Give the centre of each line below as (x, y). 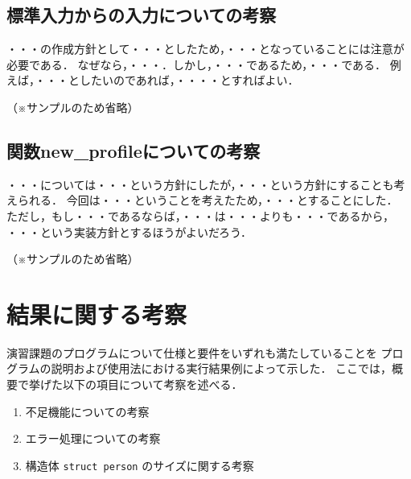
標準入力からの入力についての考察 (142, 15)
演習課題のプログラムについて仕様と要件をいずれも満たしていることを (192, 352)
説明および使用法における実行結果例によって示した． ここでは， (222, 368)
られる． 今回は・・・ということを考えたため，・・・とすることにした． (208, 200)
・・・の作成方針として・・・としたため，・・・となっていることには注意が (205, 49)
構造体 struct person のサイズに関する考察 (140, 465)
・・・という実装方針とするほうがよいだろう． (129, 231)
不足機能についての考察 (87, 411)
